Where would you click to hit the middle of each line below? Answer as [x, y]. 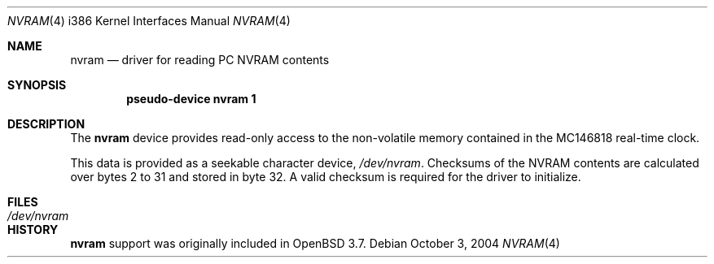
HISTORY [33, 229]
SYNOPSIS [37, 85]
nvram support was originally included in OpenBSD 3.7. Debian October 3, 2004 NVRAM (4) [315, 243]
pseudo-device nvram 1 [191, 99]
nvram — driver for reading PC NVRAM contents [200, 60]
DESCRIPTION [46, 124]
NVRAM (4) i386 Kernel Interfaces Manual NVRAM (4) [149, 21]
